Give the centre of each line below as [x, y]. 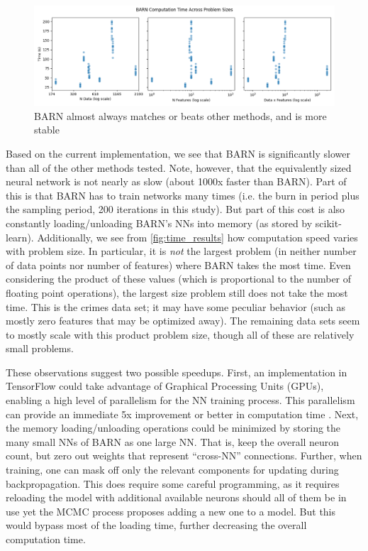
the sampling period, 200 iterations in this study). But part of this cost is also [175, 209]
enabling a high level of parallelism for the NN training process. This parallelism [180, 400]
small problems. [40, 348]
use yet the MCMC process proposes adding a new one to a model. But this [171, 511]
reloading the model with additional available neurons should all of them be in [176, 497]
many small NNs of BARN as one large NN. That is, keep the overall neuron [173, 441]
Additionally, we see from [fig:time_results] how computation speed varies [197, 237]
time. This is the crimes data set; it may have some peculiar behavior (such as [175, 306]
